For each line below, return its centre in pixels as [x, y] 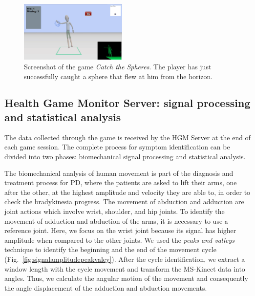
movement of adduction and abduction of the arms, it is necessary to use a [116, 221]
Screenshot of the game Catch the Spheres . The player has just [118, 67]
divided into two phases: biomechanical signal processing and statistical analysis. [125, 157]
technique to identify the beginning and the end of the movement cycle [110, 249]
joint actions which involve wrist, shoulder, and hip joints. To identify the [115, 211]
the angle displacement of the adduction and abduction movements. [106, 287]
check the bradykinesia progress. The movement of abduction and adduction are [124, 201]
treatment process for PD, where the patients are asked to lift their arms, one [121, 182]
